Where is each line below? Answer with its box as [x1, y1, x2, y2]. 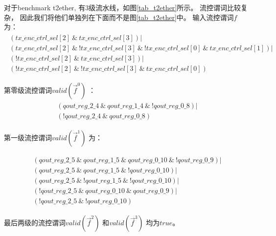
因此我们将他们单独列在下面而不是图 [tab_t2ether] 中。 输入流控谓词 [20, 12, 234, 22]
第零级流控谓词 [4, 85, 52, 95]
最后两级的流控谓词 [4, 217, 66, 228]
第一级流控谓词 [4, 132, 52, 143]
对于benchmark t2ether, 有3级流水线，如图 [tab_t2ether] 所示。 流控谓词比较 [4, 2, 241, 12]
